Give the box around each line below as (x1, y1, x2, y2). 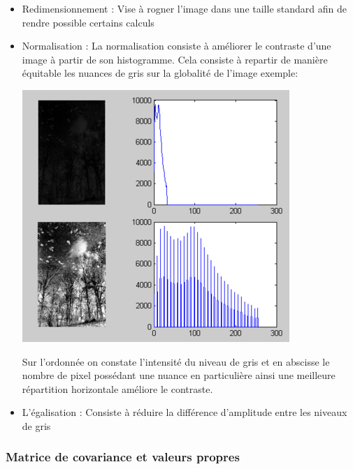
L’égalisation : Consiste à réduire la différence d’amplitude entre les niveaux (22, 405, 347, 419)
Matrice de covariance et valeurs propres (6, 448, 240, 466)
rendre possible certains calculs (22, 15, 154, 29)
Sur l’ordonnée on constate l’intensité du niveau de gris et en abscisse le (22, 354, 330, 368)
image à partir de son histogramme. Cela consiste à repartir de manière (22, 52, 328, 66)
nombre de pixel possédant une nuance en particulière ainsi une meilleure (22, 368, 336, 382)
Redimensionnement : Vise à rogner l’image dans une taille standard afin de (22, 1, 347, 15)
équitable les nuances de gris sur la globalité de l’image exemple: (22, 66, 298, 80)
